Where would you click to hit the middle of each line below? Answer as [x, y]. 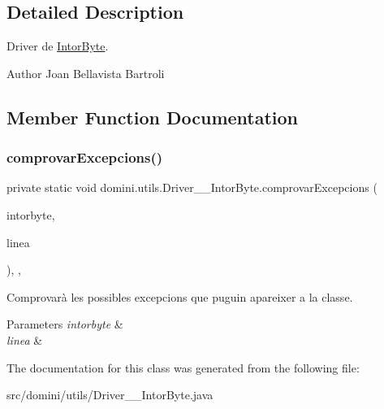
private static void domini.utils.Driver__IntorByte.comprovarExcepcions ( [192, 187]
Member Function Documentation [153, 117]
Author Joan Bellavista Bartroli [86, 73]
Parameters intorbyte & [65, 324]
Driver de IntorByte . [58, 46]
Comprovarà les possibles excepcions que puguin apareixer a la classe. [180, 296]
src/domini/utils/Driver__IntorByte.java [110, 395]
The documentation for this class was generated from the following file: [183, 367]
